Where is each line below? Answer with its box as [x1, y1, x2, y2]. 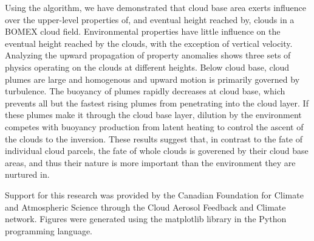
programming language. [5, 224, 92, 237]
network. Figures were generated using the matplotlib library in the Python [5, 212, 287, 225]
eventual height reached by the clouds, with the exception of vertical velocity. [5, 37, 293, 49]
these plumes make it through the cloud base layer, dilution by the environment [5, 108, 302, 121]
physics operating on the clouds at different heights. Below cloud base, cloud [5, 60, 290, 73]
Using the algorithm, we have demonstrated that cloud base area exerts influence [5, 1, 306, 13]
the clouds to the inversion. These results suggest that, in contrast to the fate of [5, 132, 302, 145]
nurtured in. [5, 168, 50, 181]
